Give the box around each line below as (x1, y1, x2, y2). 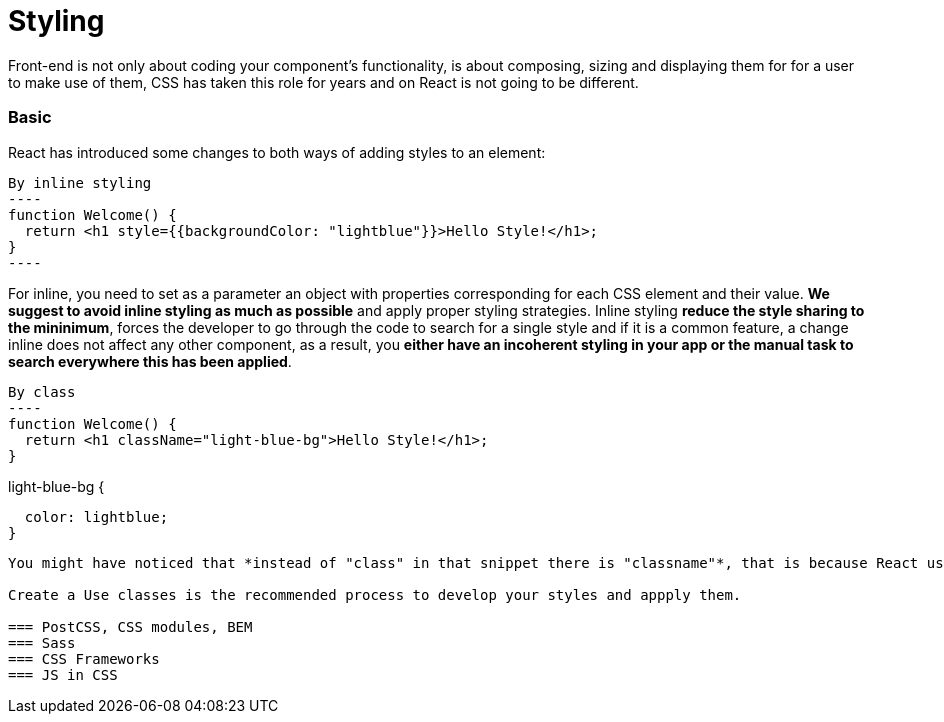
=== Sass (8, 634, 76, 651)
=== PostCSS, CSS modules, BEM (8, 618, 253, 635)
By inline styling (8, 174, 152, 191)
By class (8, 383, 76, 400)
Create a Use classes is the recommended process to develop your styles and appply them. (8, 586, 742, 603)
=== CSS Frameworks (8, 650, 160, 667)
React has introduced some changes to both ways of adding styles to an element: (8, 143, 546, 161)
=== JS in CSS (8, 666, 118, 683)
